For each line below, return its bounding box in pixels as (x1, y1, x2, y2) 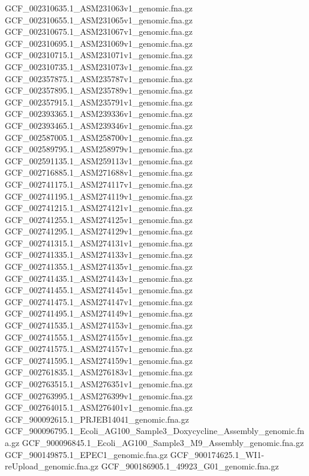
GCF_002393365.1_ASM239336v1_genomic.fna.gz (5, 107, 193, 120)
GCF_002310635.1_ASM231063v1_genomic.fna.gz (5, 2, 193, 14)
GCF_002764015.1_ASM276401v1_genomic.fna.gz (5, 401, 193, 414)
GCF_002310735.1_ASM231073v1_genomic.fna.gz (5, 60, 193, 73)
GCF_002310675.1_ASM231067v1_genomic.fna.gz (5, 25, 193, 38)
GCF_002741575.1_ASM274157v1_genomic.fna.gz (5, 342, 193, 355)
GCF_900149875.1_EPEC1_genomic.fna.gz (5, 448, 168, 460)
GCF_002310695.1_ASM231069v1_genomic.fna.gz (5, 37, 193, 49)
